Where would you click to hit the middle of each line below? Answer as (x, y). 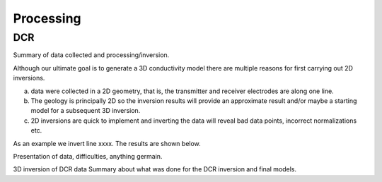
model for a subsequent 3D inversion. (86, 111)
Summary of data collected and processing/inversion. (91, 55)
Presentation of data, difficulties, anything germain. (88, 156)
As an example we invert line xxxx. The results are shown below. (107, 143)
